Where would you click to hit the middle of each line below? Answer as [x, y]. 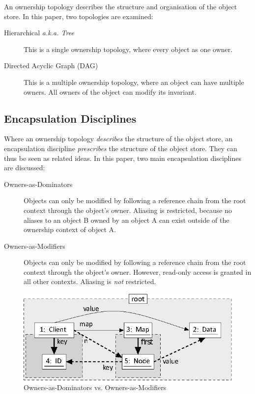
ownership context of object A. [70, 229]
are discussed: [25, 168]
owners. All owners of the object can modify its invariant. [110, 92]
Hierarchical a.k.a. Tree [39, 33]
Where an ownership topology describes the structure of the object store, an [118, 139]
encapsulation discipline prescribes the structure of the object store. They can [121, 148]
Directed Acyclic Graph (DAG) [51, 66]
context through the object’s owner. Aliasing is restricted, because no [128, 210]
